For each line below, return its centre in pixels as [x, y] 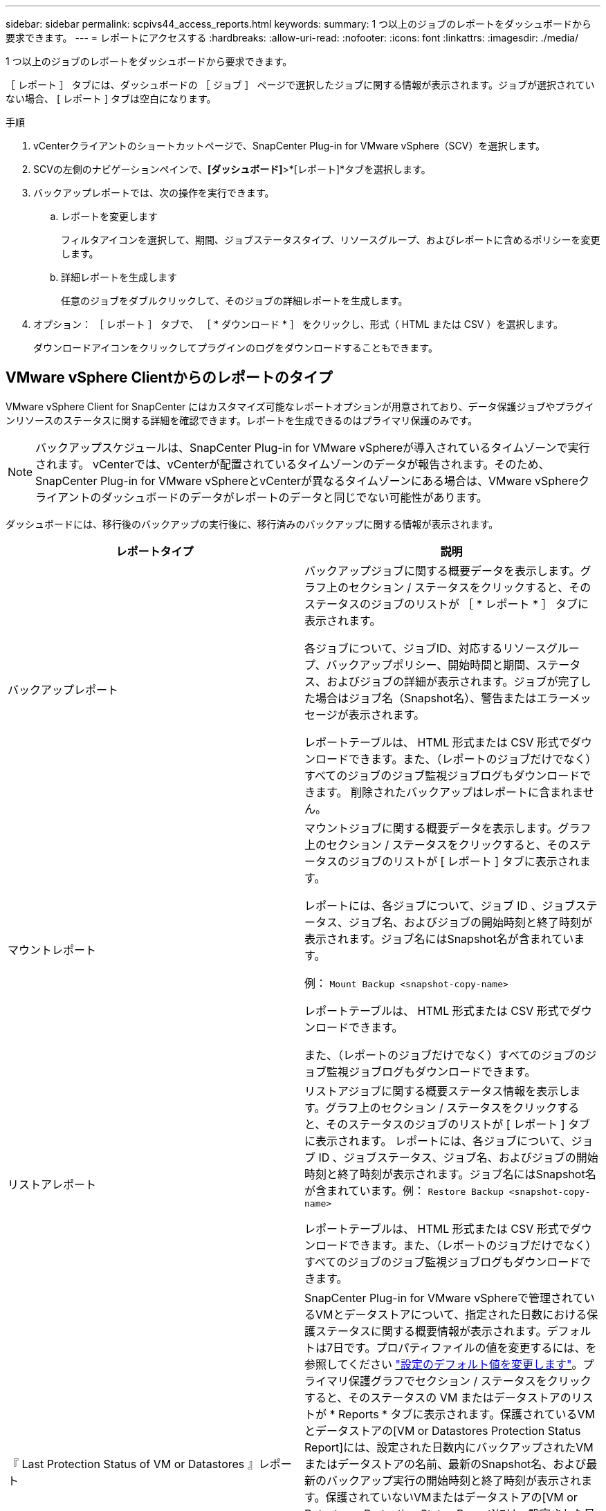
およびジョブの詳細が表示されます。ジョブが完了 [453, 681]
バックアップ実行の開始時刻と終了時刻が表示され [454, 1480]
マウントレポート [52, 950]
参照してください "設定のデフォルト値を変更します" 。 [444, 1364]
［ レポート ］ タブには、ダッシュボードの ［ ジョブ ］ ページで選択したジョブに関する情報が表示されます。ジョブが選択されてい [300, 85]
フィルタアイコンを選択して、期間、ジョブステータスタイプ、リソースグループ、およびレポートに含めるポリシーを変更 [331, 240]
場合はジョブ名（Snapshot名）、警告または [426, 698]
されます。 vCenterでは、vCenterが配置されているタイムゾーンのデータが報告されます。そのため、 [293, 464]
